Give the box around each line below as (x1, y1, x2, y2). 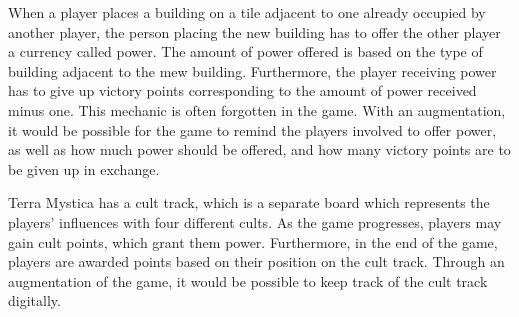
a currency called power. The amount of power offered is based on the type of (8, 41, 483, 62)
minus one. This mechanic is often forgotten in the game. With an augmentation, (8, 99, 506, 120)
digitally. (8, 290, 61, 311)
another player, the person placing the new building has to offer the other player (8, 21, 501, 42)
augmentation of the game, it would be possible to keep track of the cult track (8, 270, 488, 291)
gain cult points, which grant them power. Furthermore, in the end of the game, (8, 231, 498, 252)
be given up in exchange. (8, 158, 160, 179)
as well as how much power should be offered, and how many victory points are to (8, 139, 511, 160)
